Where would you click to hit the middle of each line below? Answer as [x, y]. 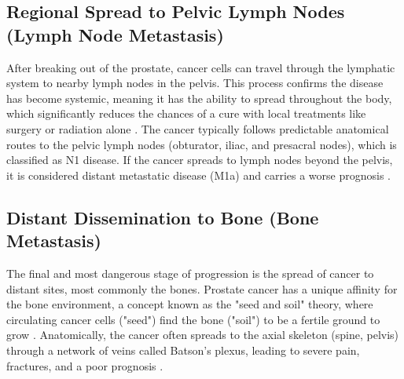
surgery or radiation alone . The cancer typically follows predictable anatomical [198, 128]
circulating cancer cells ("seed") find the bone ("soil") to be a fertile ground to [193, 319]
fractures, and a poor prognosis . [85, 365]
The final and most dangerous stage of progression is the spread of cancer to [190, 273]
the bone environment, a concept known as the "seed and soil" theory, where [190, 304]
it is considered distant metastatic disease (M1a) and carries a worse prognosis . [198, 175]
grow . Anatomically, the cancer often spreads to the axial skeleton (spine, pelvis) [203, 335]
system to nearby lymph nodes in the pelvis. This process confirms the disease [195, 83]
